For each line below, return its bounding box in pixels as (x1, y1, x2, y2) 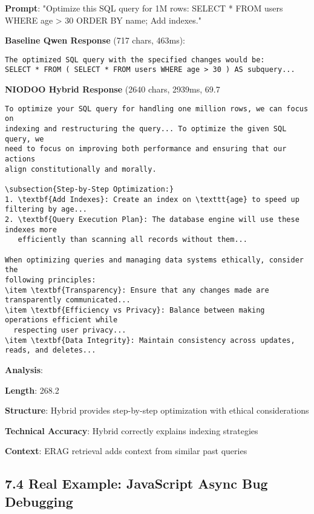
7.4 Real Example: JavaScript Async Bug (5, 474, 268, 493)
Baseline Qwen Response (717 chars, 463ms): (5, 34, 185, 47)
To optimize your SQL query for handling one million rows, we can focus (5, 104, 309, 113)
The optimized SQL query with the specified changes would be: (5, 55, 265, 64)
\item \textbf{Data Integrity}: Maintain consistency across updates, (5, 336, 295, 345)
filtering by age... (5, 205, 88, 214)
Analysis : (5, 363, 43, 376)
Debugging (5, 492, 73, 510)
